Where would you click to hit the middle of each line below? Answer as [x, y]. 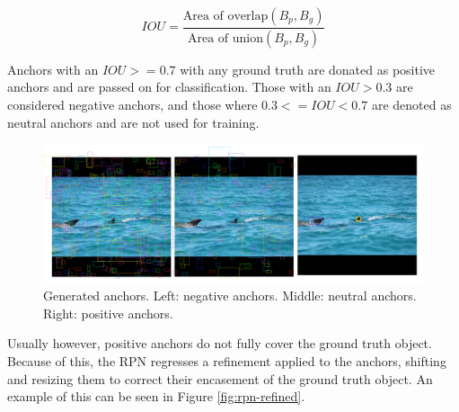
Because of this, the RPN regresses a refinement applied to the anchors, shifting [227, 361]
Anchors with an [53, 69]
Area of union [225, 38]
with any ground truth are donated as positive [308, 69]
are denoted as [411, 105]
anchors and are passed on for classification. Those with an [169, 87]
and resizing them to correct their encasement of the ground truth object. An [220, 378]
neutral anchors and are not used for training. [133, 122]
